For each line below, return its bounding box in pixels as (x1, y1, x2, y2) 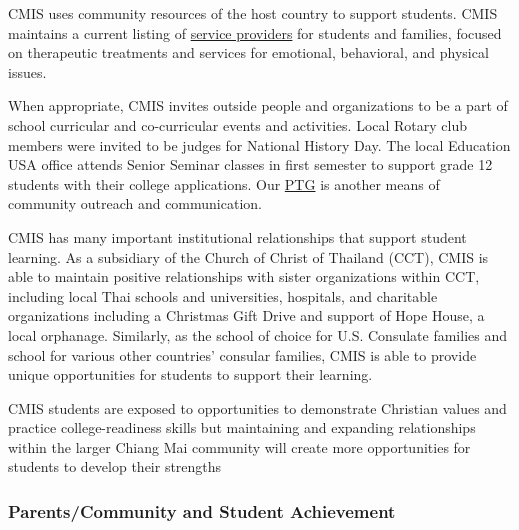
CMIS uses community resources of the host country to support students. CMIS (8, 3, 498, 23)
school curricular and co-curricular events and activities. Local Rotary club (8, 114, 468, 135)
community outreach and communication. (8, 193, 262, 214)
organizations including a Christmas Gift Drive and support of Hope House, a (8, 305, 485, 326)
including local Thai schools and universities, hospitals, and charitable (8, 285, 438, 306)
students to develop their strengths (8, 456, 222, 477)
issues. (8, 61, 47, 82)
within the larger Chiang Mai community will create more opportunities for (8, 436, 471, 457)
